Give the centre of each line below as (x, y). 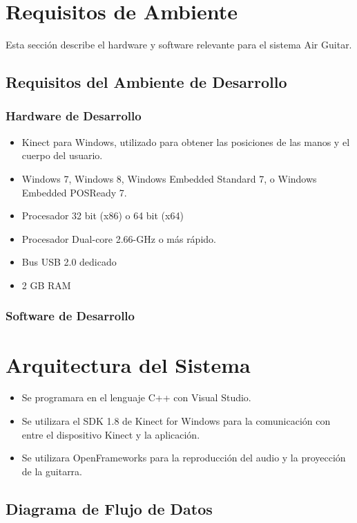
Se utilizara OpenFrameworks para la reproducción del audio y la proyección (184, 458)
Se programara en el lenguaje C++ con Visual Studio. (136, 397)
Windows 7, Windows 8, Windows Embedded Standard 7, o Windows (169, 178)
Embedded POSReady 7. (74, 192)
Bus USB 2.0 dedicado (69, 262)
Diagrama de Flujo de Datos (109, 508)
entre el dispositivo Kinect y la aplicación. (111, 434)
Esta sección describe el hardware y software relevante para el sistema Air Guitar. (179, 45)
